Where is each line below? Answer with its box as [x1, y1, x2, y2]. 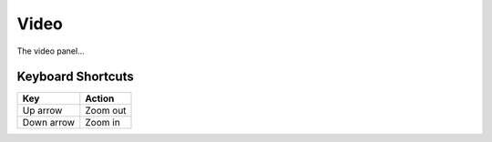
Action [85, 92, 115, 105]
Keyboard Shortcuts [16, 69, 134, 85]
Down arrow [22, 117, 76, 129]
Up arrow [22, 105, 63, 117]
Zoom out [85, 105, 127, 117]
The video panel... [16, 46, 86, 56]
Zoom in [85, 117, 120, 129]
